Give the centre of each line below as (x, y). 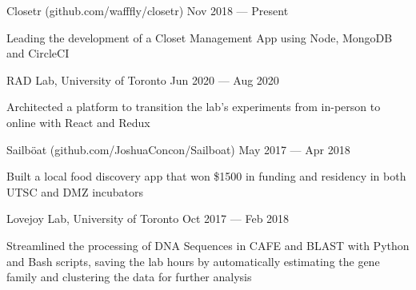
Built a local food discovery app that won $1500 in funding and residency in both (206, 176)
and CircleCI (38, 53)
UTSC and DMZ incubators (75, 191)
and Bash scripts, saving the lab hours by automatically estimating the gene (193, 261)
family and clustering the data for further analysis (129, 277)
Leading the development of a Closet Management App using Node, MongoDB (200, 37)
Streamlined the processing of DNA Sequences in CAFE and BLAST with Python (208, 245)
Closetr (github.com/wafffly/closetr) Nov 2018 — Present (148, 10)
